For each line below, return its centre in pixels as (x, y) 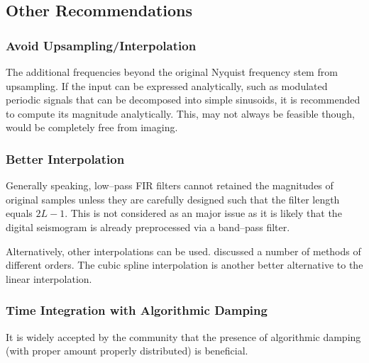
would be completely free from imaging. (92, 127)
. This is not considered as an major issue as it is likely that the (203, 213)
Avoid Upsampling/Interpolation (101, 45)
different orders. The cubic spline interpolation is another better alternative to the (184, 265)
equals (19, 213)
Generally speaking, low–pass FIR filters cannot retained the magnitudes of (170, 185)
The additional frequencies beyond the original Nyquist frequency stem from (172, 72)
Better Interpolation (65, 158)
